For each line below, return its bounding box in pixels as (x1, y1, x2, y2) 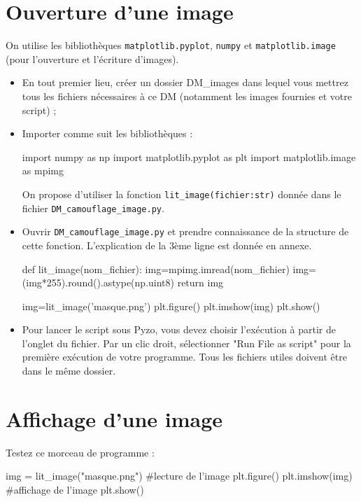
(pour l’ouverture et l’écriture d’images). (6, 51, 179, 66)
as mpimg (22, 163, 64, 178)
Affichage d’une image (6, 404, 223, 433)
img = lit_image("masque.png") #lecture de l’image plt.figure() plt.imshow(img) (6, 468, 353, 483)
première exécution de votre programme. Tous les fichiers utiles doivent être (22, 349, 347, 364)
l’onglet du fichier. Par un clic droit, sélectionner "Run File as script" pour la (22, 335, 351, 350)
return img (177, 275, 224, 290)
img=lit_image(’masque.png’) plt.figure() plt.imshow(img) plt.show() (22, 298, 320, 313)
